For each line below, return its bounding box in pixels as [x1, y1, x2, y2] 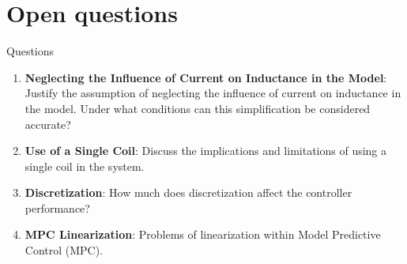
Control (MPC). [24, 242, 104, 258]
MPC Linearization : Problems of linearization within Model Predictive [24, 226, 381, 243]
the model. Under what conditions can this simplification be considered [24, 100, 371, 116]
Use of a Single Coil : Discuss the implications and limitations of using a [24, 142, 387, 159]
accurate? [24, 115, 71, 132]
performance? [24, 199, 90, 216]
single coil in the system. [24, 157, 145, 174]
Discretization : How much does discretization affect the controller [24, 184, 352, 201]
